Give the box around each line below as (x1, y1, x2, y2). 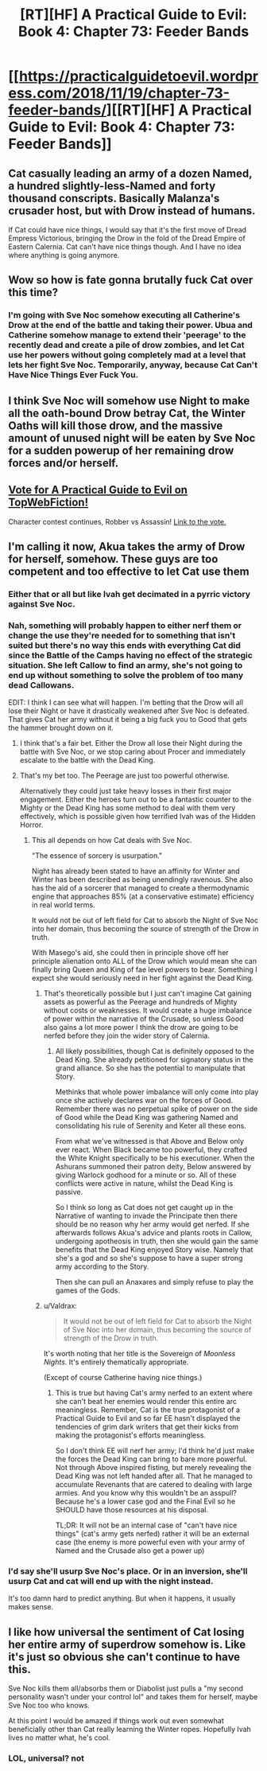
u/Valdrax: (43, 1301, 77, 1311)
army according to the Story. (55, 1262, 149, 1271)
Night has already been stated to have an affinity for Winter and (31, 866, 240, 876)
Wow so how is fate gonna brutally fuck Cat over (8, 273, 253, 287)
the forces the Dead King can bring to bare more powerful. (55, 1454, 248, 1464)
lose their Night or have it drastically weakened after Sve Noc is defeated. (8, 706, 250, 716)
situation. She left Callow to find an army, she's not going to (8, 659, 243, 670)
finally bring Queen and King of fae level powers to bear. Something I (31, 965, 258, 974)
